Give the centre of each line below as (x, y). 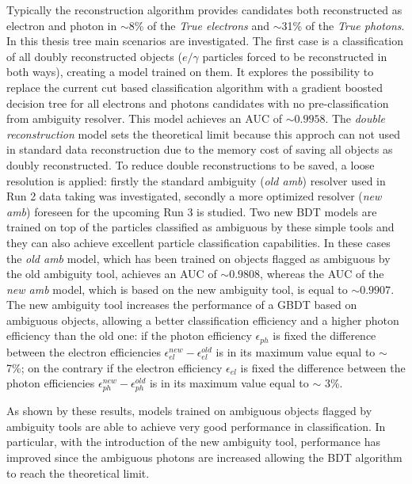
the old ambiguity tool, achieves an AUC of (112, 274)
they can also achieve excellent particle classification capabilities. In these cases (198, 242)
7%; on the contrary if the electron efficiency (114, 367)
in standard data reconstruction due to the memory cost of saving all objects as (200, 149)
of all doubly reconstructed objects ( (94, 56)
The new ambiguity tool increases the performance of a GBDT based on (182, 305)
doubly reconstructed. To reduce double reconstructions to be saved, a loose (191, 164)
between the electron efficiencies (84, 351)
